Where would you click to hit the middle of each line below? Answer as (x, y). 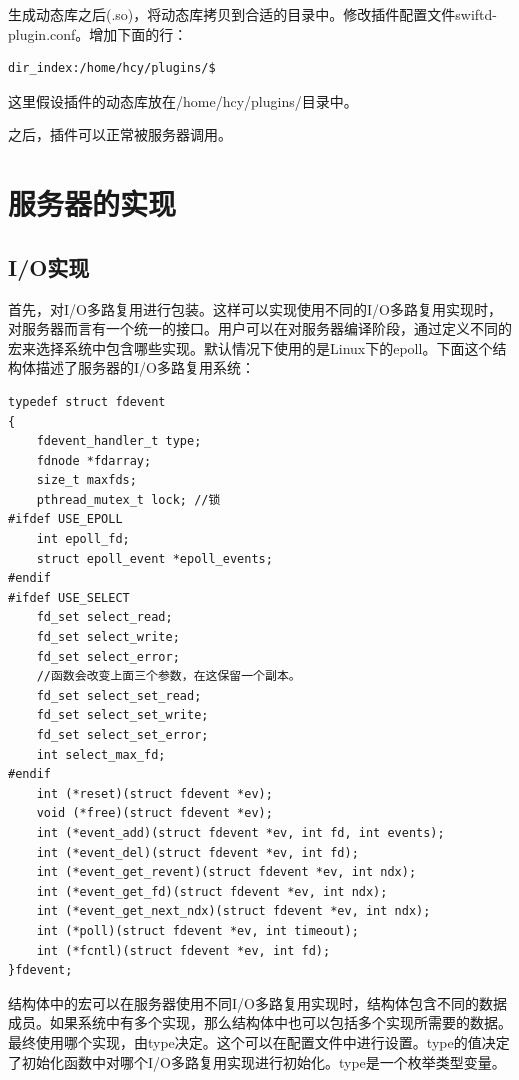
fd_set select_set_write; (122, 715)
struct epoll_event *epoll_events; (154, 558)
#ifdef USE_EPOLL (65, 519)
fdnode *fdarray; (94, 460)
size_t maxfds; (86, 480)
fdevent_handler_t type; (119, 441)
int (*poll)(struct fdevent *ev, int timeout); (197, 930)
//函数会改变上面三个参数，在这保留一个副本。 (168, 676)
